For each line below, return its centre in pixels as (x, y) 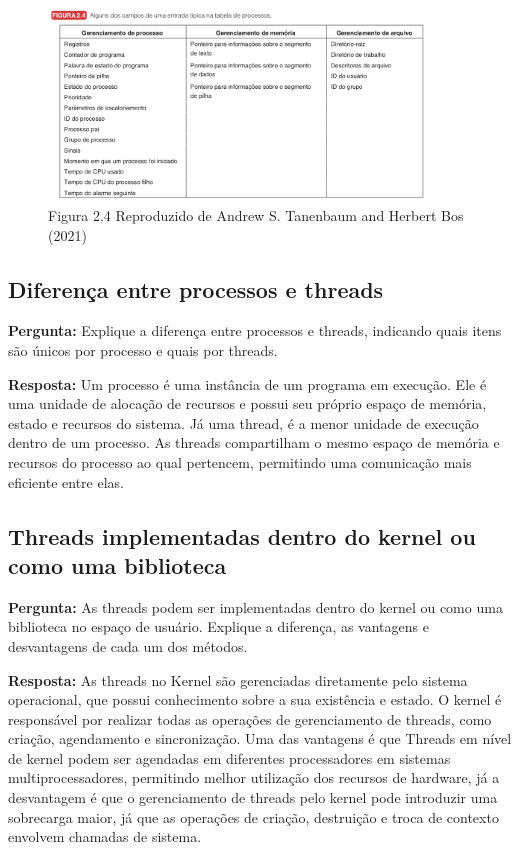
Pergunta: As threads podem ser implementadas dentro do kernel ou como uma (255, 606)
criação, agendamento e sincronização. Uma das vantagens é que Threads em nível (260, 738)
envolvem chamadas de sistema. (105, 836)
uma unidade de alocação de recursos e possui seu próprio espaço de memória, (247, 403)
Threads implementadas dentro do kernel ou (242, 535)
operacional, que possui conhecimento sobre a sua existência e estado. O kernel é (255, 699)
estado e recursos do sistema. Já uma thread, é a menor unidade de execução (243, 422)
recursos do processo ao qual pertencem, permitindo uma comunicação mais (240, 461)
